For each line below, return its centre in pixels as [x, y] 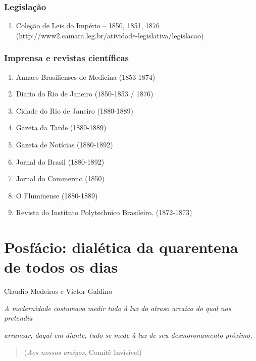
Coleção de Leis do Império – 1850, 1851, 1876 [88, 25]
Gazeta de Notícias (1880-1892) [64, 144]
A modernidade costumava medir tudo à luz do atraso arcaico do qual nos [118, 308]
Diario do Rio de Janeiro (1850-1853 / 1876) [85, 94]
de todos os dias [61, 267]
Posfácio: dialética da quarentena [121, 247]
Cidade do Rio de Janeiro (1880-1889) [74, 110]
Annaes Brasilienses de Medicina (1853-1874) [86, 76]
